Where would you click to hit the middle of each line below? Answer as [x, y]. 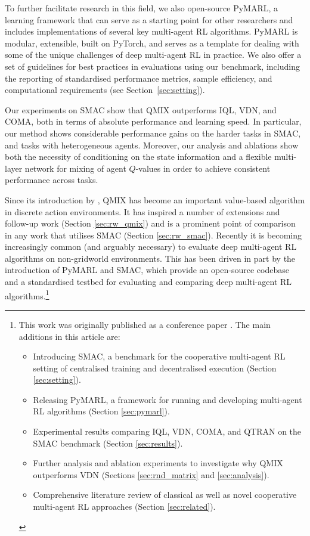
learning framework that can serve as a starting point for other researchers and [149, 19]
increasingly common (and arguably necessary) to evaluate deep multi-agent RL [151, 247]
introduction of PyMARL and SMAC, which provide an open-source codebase [147, 270]
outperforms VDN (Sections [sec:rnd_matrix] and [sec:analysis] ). [151, 474]
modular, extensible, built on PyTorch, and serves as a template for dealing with [152, 43]
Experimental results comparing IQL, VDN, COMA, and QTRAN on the [167, 431]
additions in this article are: [69, 336]
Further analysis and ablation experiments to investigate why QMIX [158, 463]
